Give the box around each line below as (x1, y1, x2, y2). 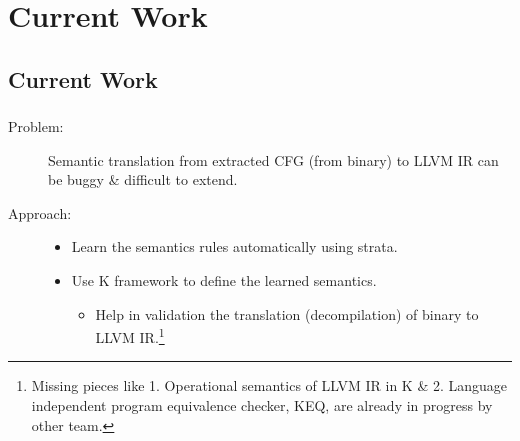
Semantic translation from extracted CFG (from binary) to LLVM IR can (48, 149, 499, 170)
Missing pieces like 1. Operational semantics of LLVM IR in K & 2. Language (31, 375, 508, 396)
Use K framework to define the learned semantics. (71, 270, 377, 291)
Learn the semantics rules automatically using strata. (71, 236, 398, 257)
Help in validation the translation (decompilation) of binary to (95, 303, 479, 324)
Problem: (8, 116, 64, 137)
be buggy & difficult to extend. (48, 169, 238, 190)
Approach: (8, 202, 72, 223)
